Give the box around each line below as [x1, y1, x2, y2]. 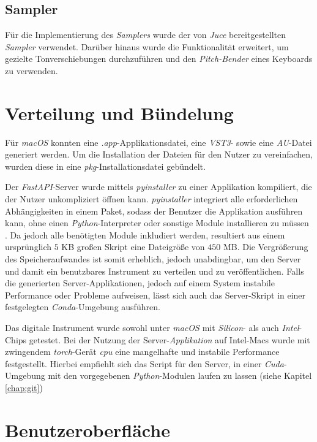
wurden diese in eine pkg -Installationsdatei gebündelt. [5, 159, 206, 172]
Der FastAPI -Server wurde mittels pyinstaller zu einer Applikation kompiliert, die [5, 180, 312, 193]
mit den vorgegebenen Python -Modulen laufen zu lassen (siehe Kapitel [48, 369, 312, 382]
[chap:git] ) [5, 381, 43, 394]
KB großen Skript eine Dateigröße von [61, 240, 205, 253]
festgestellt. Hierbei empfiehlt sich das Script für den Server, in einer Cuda [5, 357, 284, 370]
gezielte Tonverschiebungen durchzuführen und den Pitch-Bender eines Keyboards [5, 52, 313, 65]
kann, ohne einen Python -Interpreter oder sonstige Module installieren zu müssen [5, 216, 309, 229]
